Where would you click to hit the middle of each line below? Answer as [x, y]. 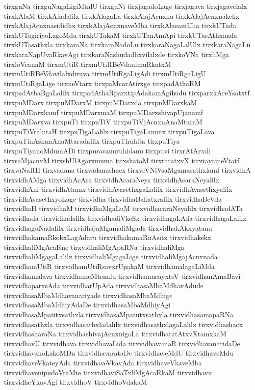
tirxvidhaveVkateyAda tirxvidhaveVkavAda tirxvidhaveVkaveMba [103, 362]
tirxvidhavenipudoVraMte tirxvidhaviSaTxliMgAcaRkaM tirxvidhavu [108, 372]
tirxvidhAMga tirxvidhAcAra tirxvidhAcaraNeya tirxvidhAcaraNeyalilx [112, 179]
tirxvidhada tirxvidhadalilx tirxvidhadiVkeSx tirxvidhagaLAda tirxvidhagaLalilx [125, 218]
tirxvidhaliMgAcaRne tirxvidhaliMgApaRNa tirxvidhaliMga [94, 247]
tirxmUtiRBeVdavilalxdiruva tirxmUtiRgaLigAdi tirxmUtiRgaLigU [105, 74]
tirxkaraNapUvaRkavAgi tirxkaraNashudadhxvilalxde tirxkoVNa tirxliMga [117, 54]
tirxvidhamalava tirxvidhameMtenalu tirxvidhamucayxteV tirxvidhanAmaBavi [122, 276]
